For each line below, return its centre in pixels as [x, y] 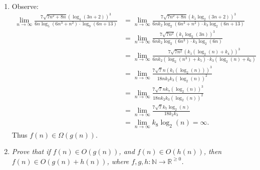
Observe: [25, 6]
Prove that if [31, 151]
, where [118, 161]
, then [213, 151]
